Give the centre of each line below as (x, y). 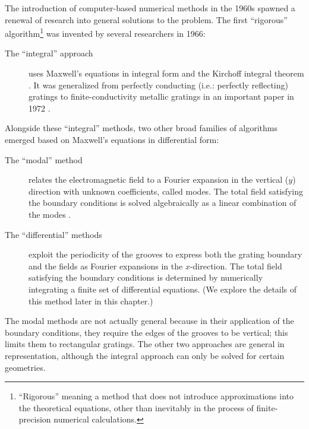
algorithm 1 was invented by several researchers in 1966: (105, 32)
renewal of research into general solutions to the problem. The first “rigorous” (146, 19)
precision (35, 419)
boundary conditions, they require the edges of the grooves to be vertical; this (146, 332)
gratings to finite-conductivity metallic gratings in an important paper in (161, 96)
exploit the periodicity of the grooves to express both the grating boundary (165, 254)
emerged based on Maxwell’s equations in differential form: (112, 139)
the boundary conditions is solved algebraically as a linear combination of (163, 203)
